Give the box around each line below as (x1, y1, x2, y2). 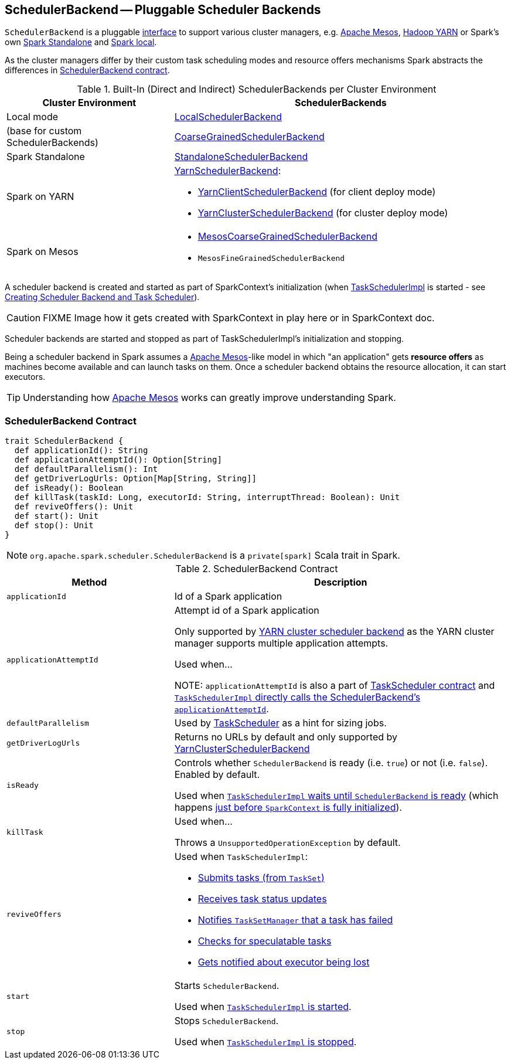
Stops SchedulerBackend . (174, 1015, 279, 1027)
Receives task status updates (197, 893, 327, 905)
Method (71, 576, 107, 589)
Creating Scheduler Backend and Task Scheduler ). (5, 292, 200, 302)
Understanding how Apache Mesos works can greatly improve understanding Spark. (23, 392, 396, 404)
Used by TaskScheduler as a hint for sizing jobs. (174, 717, 387, 729)
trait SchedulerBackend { (5, 436, 124, 446)
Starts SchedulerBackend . (174, 980, 280, 992)
